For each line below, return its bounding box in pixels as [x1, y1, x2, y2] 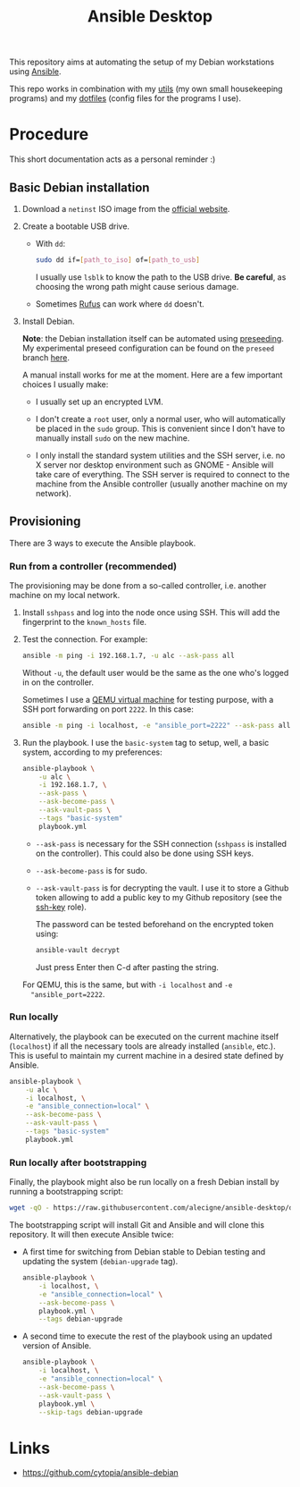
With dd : [35, 238, 65, 249]
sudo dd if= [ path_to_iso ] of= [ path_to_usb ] [35, 255, 201, 265]
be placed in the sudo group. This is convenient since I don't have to [35, 423, 286, 434]
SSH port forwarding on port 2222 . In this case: [21, 704, 195, 714]
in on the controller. [21, 677, 95, 688]
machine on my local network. [9, 589, 121, 600]
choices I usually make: [21, 378, 109, 390]
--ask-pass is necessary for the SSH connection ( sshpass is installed [35, 838, 287, 849]
